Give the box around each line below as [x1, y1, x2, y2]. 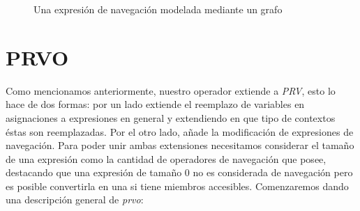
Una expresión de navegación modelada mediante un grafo [33, 2, 283, 16]
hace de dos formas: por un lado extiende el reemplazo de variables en [6, 97, 305, 111]
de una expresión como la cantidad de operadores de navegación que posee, [6, 151, 327, 166]
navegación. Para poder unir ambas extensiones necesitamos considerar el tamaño [6, 138, 354, 153]
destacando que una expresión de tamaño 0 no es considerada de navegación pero [6, 165, 353, 180]
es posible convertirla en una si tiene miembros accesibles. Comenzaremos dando [6, 178, 349, 193]
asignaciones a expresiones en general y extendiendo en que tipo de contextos [6, 110, 336, 125]
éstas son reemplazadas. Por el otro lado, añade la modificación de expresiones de [6, 124, 354, 139]
